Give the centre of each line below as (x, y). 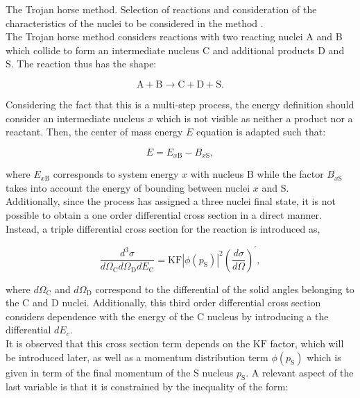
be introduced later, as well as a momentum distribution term (137, 357)
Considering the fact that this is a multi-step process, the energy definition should (180, 104)
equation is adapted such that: (261, 132)
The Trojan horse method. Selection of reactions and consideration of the (161, 9)
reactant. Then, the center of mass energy (94, 132)
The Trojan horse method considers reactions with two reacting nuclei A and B (174, 36)
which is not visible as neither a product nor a (255, 118)
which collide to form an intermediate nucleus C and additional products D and (175, 50)
